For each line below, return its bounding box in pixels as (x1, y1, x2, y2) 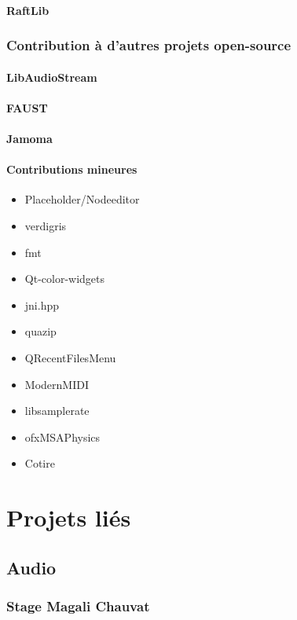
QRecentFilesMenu (24, 349, 116, 365)
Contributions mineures (6, 161, 137, 178)
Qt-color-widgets (24, 270, 105, 287)
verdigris (24, 217, 67, 233)
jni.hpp (24, 296, 60, 313)
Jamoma (6, 130, 53, 146)
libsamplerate (24, 402, 90, 419)
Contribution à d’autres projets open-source (6, 35, 291, 55)
